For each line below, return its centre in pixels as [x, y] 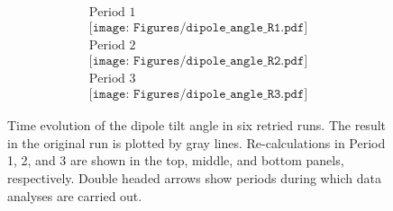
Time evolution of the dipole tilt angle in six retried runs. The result [197, 125]
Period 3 [112, 79]
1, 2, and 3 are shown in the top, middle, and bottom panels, [176, 160]
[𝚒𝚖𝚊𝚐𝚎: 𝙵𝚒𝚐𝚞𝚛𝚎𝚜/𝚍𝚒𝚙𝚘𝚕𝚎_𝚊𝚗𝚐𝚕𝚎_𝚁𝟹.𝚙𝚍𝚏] [198, 95]
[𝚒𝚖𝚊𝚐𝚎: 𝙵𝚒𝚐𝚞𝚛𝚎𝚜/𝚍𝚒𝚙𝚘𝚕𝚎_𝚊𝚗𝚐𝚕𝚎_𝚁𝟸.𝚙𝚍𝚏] [198, 62]
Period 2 [112, 46]
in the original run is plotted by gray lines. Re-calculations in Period [196, 142]
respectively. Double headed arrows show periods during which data [194, 177]
